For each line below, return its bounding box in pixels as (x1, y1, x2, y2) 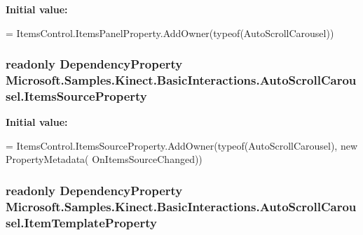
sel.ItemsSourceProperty (6, 87, 147, 104)
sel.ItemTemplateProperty (6, 213, 157, 231)
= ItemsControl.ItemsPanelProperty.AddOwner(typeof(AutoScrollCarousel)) (6, 25, 334, 40)
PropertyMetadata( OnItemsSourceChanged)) (6, 152, 203, 166)
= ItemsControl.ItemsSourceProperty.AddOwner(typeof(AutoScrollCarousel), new (6, 138, 358, 152)
